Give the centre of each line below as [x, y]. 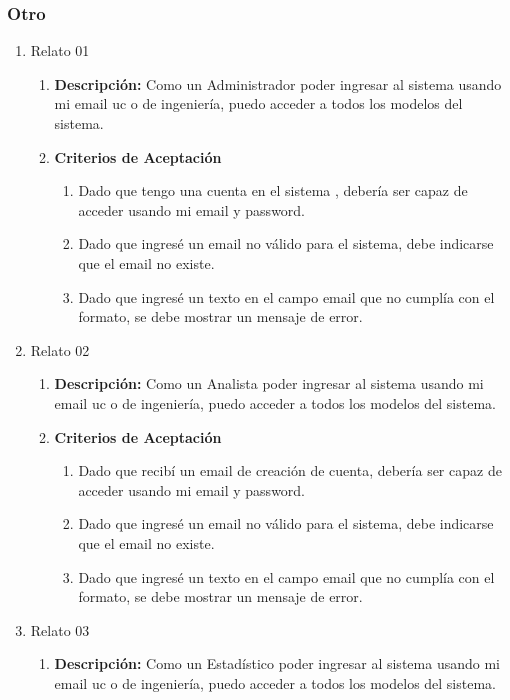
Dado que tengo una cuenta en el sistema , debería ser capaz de [273, 190]
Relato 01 [60, 50]
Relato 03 [60, 629]
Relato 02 [60, 349]
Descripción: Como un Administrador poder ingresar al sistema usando [278, 83]
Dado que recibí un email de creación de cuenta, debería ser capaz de [290, 470]
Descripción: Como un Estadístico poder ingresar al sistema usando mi [277, 663]
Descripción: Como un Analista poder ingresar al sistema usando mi [269, 383]
